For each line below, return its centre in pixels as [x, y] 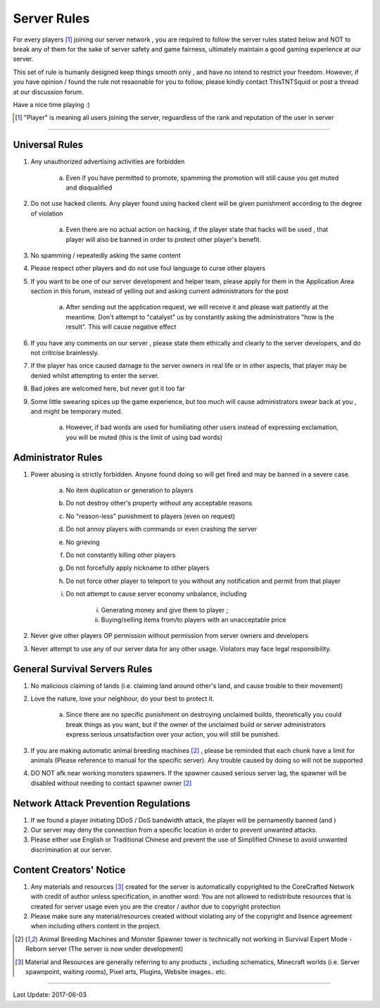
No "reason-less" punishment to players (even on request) [151, 516]
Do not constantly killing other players [121, 555]
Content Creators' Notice [69, 869]
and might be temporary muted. [77, 411]
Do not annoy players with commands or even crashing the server [161, 529]
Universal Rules [48, 145]
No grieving [83, 542]
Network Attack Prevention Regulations [102, 803]
